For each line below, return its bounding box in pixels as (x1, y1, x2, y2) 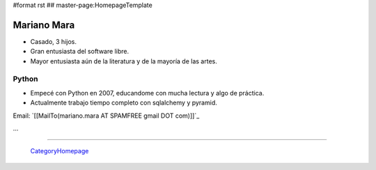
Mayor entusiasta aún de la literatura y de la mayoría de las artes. (30, 56, 217, 65)
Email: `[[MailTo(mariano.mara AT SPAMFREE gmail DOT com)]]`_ (13, 111, 200, 120)
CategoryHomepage (30, 147, 89, 155)
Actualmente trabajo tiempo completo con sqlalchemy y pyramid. (30, 98, 217, 107)
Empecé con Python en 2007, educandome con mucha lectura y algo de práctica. (30, 88, 265, 97)
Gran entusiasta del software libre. (30, 47, 129, 56)
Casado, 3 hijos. (30, 37, 77, 45)
